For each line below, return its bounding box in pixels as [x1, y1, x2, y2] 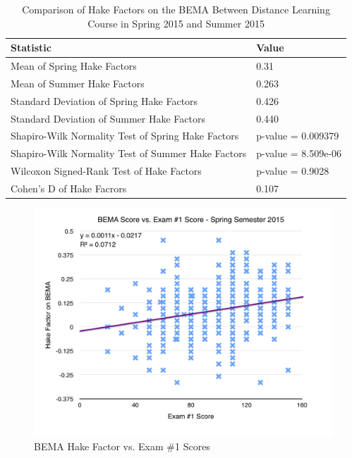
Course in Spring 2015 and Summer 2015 [87, 16, 265, 30]
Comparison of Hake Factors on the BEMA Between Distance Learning [22, 2, 330, 16]
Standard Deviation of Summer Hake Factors [11, 111, 205, 125]
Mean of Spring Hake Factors [11, 58, 137, 73]
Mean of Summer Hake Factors [11, 75, 145, 90]
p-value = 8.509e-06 [256, 146, 342, 161]
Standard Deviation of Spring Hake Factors [11, 93, 198, 108]
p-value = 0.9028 [256, 163, 329, 178]
